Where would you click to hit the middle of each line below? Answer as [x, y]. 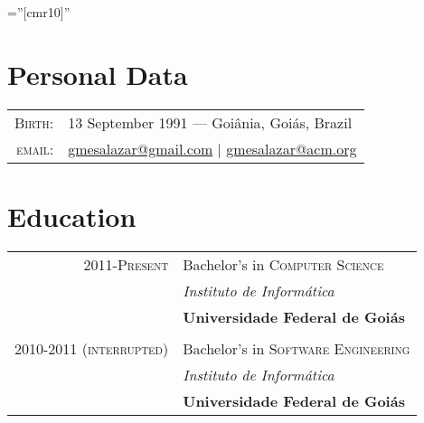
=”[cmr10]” [39, 12]
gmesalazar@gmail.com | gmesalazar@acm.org [212, 148]
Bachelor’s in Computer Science [283, 264]
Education [72, 216]
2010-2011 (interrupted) [92, 348]
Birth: [34, 122]
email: [35, 148]
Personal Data [98, 74]
